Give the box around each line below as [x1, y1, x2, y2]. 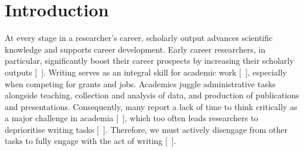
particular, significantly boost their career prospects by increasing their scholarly [5, 54, 294, 67]
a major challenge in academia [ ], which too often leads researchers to [5, 112, 258, 124]
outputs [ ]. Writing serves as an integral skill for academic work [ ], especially [5, 66, 287, 78]
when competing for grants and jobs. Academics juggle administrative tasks [5, 77, 276, 90]
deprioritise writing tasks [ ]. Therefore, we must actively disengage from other [5, 123, 288, 135]
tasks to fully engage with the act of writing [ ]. [5, 135, 176, 147]
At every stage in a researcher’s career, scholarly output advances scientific [5, 32, 273, 44]
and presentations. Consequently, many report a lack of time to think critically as [5, 100, 298, 112]
